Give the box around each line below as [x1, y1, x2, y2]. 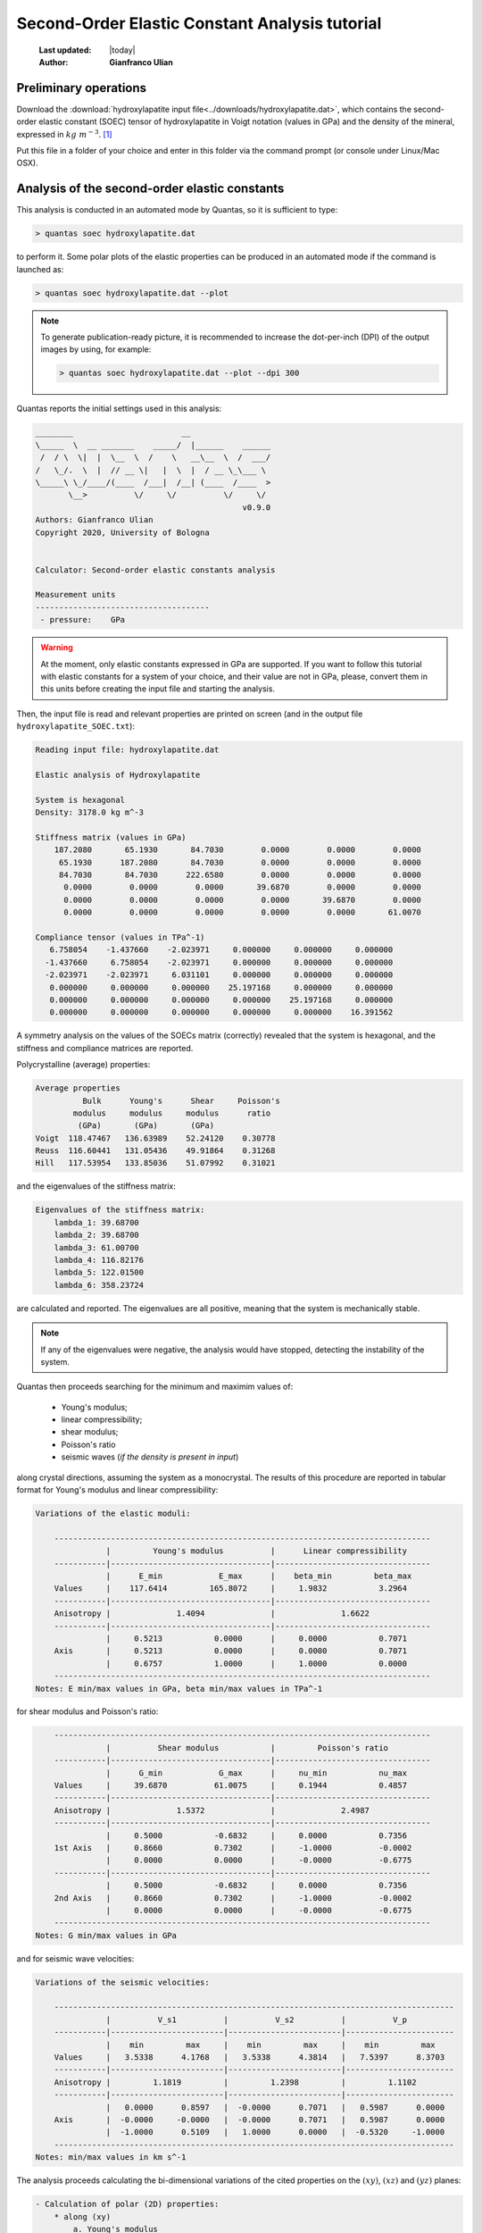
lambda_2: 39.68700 [54, 1230, 140, 1241]
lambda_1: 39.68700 [54, 1217, 140, 1227]
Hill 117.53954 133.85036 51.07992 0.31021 [35, 1158, 276, 1168]
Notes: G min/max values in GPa [35, 1930, 178, 1940]
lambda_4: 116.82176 [54, 1255, 145, 1265]
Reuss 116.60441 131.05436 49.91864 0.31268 [35, 1146, 276, 1156]
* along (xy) [54, 2212, 112, 2221]
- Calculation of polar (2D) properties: [35, 2199, 220, 2210]
